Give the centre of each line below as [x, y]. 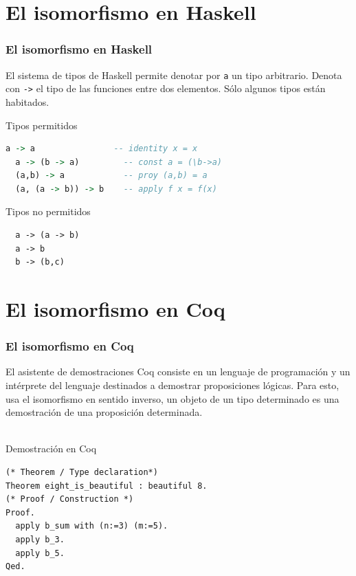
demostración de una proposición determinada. [104, 412]
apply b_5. [40, 553]
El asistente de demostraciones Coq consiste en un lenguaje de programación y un [178, 372]
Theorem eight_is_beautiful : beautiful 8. [107, 486]
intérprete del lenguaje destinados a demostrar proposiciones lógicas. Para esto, [173, 385]
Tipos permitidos [42, 125]
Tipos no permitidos [48, 211]
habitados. [27, 101]
